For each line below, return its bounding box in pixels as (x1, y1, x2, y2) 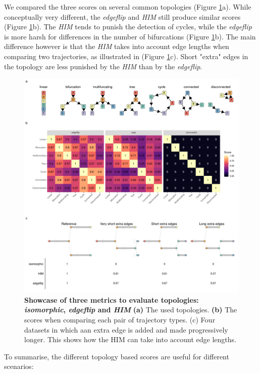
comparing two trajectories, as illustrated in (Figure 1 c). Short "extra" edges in (4, 51, 248, 61)
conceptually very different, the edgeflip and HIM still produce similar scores (4, 11, 241, 22)
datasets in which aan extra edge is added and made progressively (24, 324, 228, 335)
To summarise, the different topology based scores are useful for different (4, 351, 229, 361)
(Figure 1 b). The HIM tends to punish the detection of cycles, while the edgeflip (4, 21, 252, 32)
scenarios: (4, 361, 34, 371)
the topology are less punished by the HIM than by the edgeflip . (4, 61, 202, 71)
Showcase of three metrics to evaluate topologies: (24, 294, 199, 305)
